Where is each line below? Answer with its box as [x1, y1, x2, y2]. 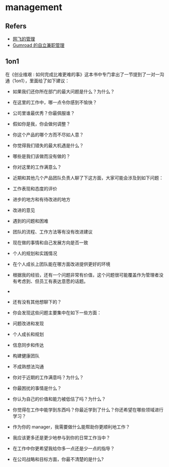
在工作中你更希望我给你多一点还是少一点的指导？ [12, 445, 115, 451]
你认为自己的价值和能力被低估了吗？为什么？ [12, 395, 106, 402]
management [5, 2, 62, 13]
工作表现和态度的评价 [12, 185, 57, 191]
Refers [5, 22, 27, 30]
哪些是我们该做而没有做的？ [12, 153, 71, 159]
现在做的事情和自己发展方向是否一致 [12, 239, 89, 245]
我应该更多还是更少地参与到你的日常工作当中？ [12, 435, 110, 441]
